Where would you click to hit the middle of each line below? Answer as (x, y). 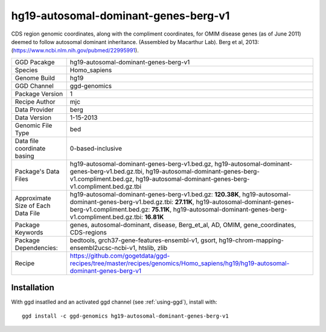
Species (26, 70)
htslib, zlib (153, 248)
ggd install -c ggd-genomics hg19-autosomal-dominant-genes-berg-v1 (125, 316)
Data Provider (34, 110)
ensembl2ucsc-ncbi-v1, (103, 248)
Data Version (33, 117)
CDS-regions (88, 232)
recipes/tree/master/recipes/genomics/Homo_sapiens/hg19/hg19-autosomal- (180, 263)
